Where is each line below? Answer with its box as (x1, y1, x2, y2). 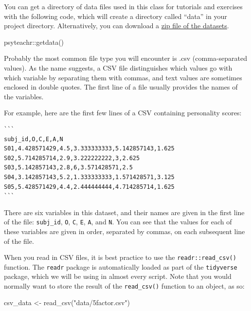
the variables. (4, 91, 44, 101)
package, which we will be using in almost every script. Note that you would (4, 271, 232, 281)
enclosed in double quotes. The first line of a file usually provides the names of (4, 82, 238, 92)
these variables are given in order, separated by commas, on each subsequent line (4, 226, 245, 236)
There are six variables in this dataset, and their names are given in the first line (4, 207, 245, 217)
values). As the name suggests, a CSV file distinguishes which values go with (4, 62, 233, 73)
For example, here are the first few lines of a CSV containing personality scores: (4, 108, 242, 118)
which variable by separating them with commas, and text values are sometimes (4, 72, 242, 82)
